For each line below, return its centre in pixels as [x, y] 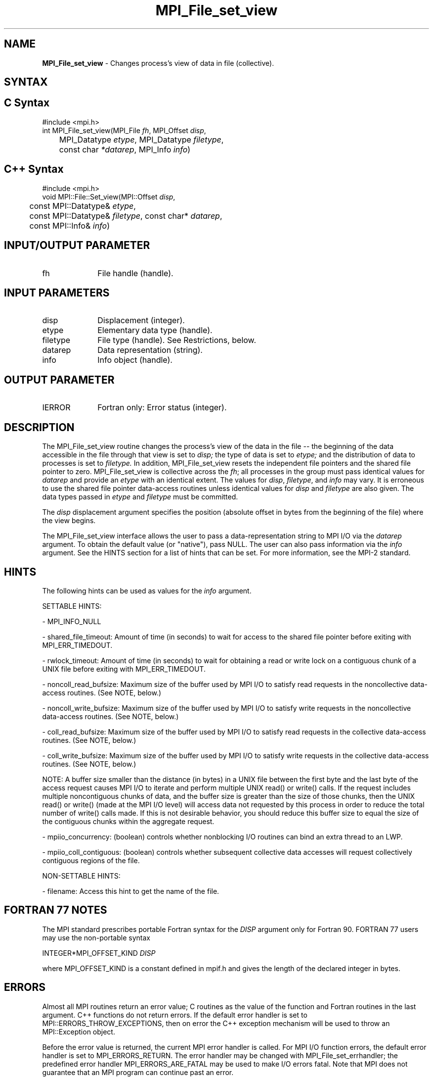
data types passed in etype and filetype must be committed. [140, 497]
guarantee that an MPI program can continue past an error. [138, 1072]
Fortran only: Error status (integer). [162, 408]
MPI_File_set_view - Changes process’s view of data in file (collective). [158, 63]
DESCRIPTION [39, 427]
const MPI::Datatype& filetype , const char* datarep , [126, 216]
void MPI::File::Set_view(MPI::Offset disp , [109, 196]
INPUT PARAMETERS [57, 293]
